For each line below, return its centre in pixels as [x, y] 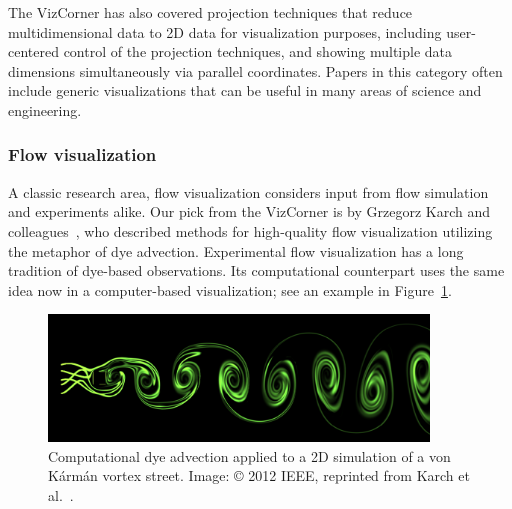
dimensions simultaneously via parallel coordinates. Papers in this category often [255, 70]
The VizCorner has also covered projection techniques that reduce [210, 12]
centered [33, 51]
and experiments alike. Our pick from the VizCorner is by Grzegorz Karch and [249, 211]
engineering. [45, 109]
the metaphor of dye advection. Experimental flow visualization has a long [236, 250]
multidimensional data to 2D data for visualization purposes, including [225, 31]
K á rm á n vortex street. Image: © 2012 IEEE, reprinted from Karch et [259, 475]
